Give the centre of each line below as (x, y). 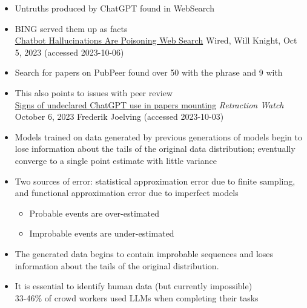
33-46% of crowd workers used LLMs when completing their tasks (137, 297)
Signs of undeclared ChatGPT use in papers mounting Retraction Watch (149, 104)
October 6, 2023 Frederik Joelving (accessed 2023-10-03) (119, 116)
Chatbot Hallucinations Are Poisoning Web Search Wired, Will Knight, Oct (156, 40)
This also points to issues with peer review (94, 92)
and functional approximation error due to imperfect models (127, 193)
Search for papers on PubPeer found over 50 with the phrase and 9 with (149, 72)
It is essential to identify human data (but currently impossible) (134, 286)
